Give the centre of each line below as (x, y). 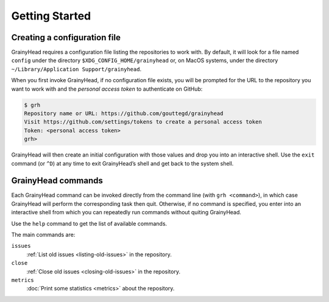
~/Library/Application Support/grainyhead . (76, 69)
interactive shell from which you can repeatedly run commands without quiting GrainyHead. (126, 212)
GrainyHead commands (57, 181)
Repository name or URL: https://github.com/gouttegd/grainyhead (124, 114)
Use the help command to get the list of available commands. (89, 223)
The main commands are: (43, 235)
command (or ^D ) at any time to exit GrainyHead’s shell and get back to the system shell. (122, 163)
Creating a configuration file (66, 37)
